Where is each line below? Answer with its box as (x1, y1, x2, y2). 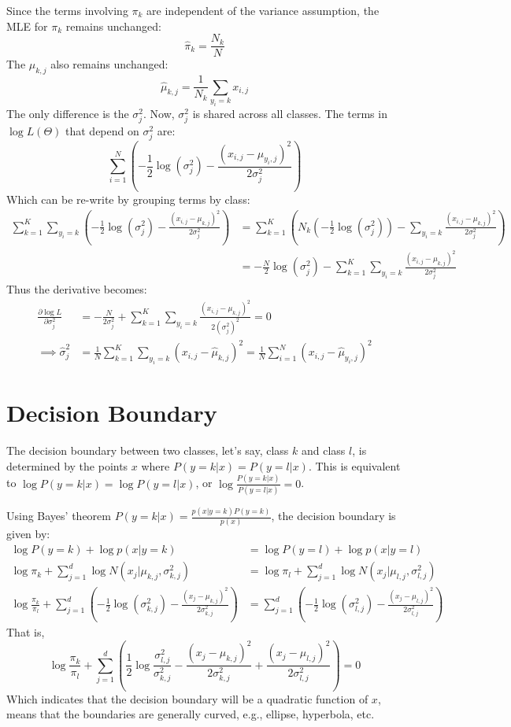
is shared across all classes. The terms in (192, 105, 387, 121)
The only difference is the (6, 105, 129, 121)
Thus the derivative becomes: (6, 281, 147, 297)
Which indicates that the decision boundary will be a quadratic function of (6, 690, 368, 707)
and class (302, 442, 346, 459)
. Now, (143, 105, 175, 121)
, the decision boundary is (271, 507, 396, 524)
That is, (6, 623, 45, 640)
